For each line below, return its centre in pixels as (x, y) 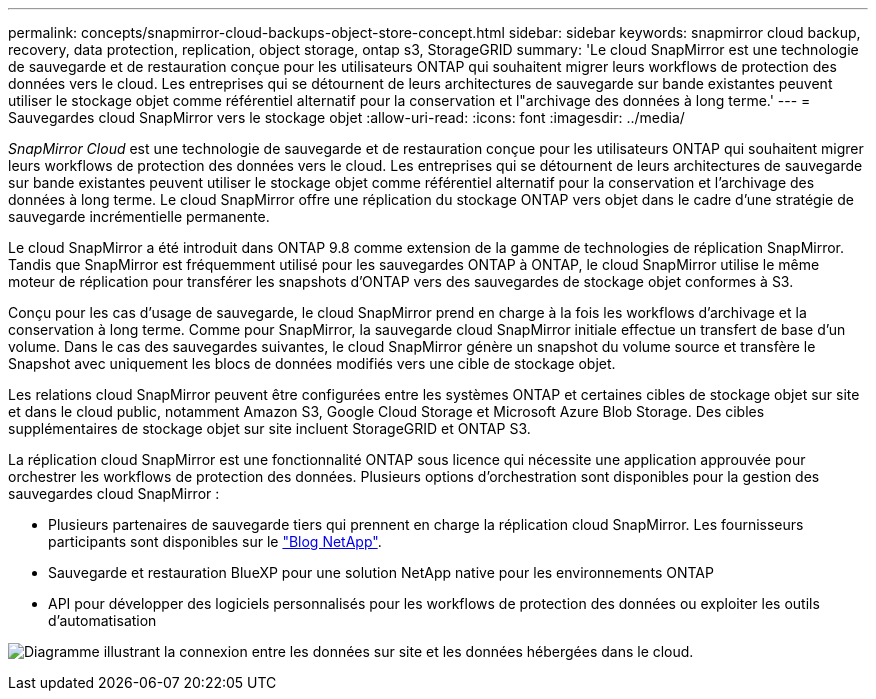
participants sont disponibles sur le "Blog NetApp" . (215, 541)
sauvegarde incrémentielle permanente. (139, 216)
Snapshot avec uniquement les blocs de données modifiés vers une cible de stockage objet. (312, 363)
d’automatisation (102, 620)
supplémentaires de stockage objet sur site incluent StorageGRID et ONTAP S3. (269, 428)
